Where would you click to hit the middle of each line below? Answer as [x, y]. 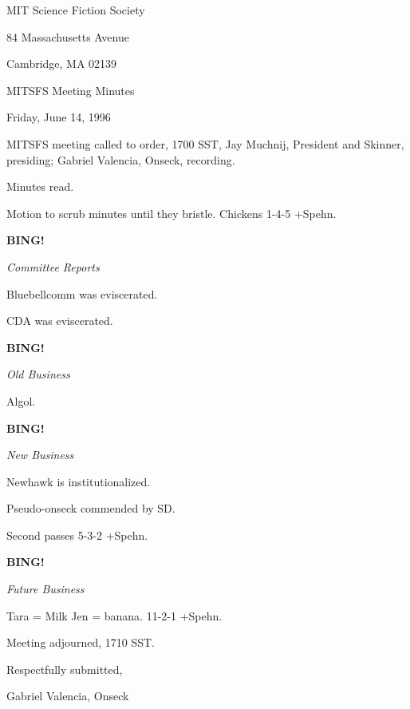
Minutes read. [40, 186]
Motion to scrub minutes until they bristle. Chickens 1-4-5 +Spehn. [171, 213]
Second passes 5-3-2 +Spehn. [77, 535]
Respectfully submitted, [65, 669]
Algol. [21, 400]
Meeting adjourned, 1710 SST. [81, 642]
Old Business [38, 374]
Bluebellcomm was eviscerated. [82, 293]
